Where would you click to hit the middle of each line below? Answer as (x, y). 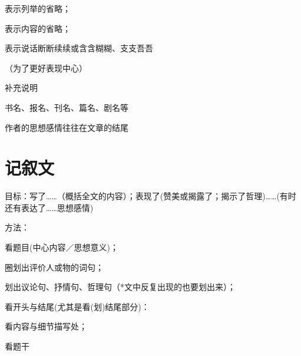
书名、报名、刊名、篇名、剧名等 (67, 107)
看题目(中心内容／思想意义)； (62, 247)
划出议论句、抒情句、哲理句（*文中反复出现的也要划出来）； (120, 287)
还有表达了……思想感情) (49, 207)
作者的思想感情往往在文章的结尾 (67, 127)
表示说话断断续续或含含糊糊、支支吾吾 (79, 48)
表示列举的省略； (38, 8)
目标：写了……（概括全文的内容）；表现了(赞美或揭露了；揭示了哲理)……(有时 (150, 196)
